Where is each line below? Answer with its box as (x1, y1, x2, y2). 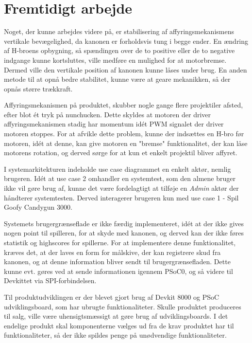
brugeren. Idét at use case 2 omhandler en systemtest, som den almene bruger (4, 173, 235, 183)
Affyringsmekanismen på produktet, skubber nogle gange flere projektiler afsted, (4, 100, 243, 110)
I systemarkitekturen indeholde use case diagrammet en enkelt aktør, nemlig (4, 163, 231, 174)
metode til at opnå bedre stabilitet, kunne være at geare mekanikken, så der (4, 74, 231, 84)
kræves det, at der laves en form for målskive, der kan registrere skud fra (4, 247, 221, 257)
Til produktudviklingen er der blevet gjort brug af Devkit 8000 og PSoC (4, 291, 219, 302)
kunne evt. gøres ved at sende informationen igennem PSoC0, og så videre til (4, 266, 233, 276)
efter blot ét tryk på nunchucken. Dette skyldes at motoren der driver (4, 109, 211, 119)
